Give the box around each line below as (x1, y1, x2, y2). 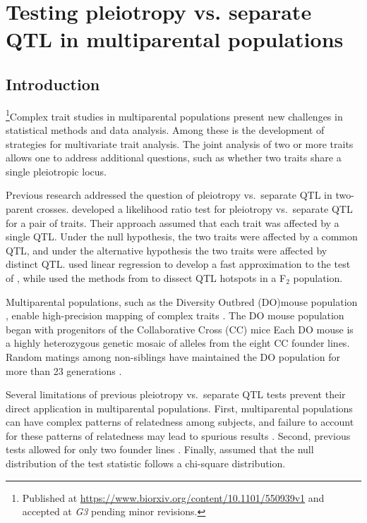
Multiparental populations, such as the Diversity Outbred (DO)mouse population (6, 294, 358, 309)
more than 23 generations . (6, 363, 122, 378)
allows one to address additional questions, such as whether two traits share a (6, 150, 342, 165)
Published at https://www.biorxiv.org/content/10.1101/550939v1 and (22, 490, 325, 505)
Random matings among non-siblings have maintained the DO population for (6, 349, 340, 364)
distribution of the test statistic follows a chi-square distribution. (6, 456, 286, 471)
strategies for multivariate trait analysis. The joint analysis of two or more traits (6, 136, 354, 151)
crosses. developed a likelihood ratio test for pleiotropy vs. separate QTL (36, 201, 353, 216)
